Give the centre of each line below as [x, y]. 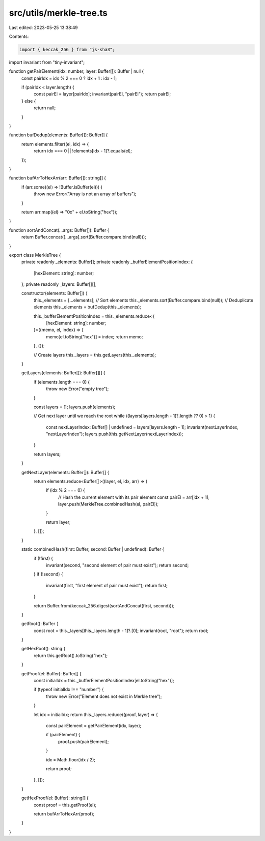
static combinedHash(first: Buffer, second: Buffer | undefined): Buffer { [93, 549]
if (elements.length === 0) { [62, 382]
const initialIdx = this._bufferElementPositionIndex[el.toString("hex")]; [104, 681]
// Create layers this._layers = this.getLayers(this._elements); [95, 355]
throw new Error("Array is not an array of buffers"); [85, 194]
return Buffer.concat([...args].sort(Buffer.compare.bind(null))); [84, 237]
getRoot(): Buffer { [40, 624]
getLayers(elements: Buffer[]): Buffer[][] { [63, 373]
